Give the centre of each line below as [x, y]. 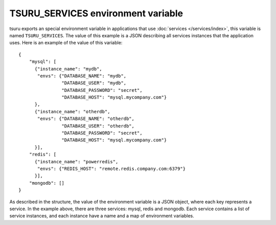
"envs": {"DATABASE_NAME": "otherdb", [86, 119]
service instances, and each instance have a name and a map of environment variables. [102, 216]
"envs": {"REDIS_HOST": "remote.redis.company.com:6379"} [112, 169]
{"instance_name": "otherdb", [72, 111]
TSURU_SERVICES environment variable [96, 13]
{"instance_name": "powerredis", [76, 161]
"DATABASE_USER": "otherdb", [98, 126]
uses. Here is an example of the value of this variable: [66, 43]
